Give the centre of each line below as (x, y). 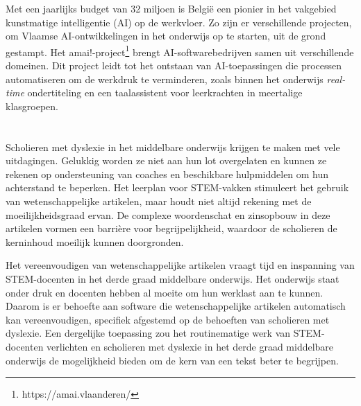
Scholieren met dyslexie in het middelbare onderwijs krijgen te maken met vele (173, 147)
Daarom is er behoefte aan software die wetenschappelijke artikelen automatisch (176, 306)
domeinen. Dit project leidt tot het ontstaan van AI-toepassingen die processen (174, 65)
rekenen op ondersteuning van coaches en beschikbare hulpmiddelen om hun (167, 174)
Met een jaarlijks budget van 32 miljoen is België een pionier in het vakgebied (171, 8)
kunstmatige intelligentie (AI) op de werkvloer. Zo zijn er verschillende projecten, (179, 22)
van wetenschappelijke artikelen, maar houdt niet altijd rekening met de (159, 201)
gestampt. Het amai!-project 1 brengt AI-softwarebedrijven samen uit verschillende (180, 51)
